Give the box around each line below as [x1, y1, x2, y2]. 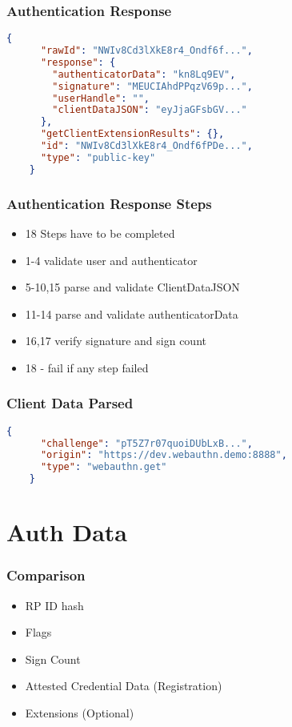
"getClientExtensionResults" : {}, [40, 128, 225, 140]
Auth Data [6, 516, 127, 548]
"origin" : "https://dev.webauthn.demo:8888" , [40, 449, 287, 461]
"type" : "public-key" [40, 151, 156, 163]
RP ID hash [25, 596, 84, 613]
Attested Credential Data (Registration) [25, 677, 222, 694]
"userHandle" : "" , [52, 92, 150, 104]
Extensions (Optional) [25, 705, 134, 721]
